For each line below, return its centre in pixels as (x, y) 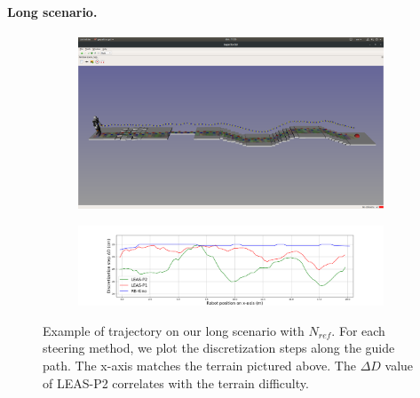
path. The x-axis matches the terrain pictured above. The (199, 366)
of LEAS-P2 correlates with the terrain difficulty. (176, 382)
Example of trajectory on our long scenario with (174, 330)
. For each (358, 330)
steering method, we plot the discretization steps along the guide (219, 348)
